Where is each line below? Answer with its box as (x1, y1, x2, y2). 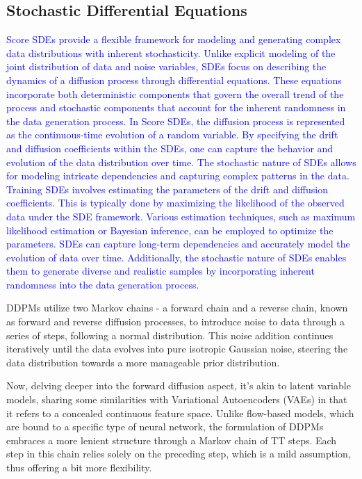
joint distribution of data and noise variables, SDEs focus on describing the (6, 59, 327, 74)
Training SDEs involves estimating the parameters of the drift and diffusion (6, 181, 328, 196)
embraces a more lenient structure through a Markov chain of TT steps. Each (6, 432, 337, 447)
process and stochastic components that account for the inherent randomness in (6, 100, 346, 115)
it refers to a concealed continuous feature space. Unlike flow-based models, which (6, 405, 354, 420)
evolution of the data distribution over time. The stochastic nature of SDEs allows (6, 154, 356, 169)
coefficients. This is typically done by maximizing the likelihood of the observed (6, 195, 345, 210)
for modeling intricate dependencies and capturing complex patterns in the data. (6, 168, 349, 183)
